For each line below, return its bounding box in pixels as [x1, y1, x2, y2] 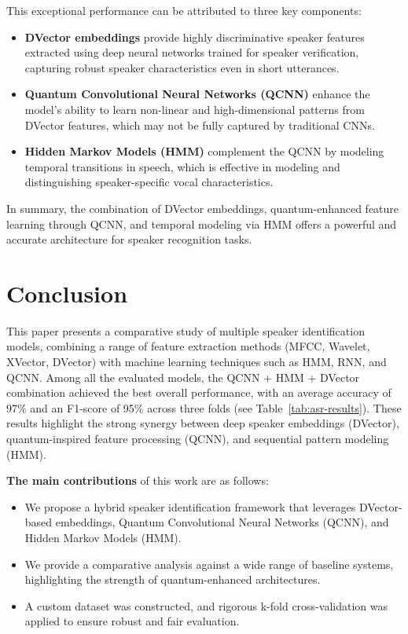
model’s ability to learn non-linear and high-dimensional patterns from [24, 101, 365, 117]
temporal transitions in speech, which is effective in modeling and [24, 158, 340, 174]
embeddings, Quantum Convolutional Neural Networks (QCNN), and [55, 514, 389, 530]
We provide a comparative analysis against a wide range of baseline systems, [24, 555, 394, 572]
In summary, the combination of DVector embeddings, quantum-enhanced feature [6, 200, 399, 216]
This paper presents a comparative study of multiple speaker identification [6, 322, 365, 339]
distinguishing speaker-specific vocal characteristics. [24, 174, 274, 190]
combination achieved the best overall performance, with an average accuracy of [6, 384, 391, 401]
